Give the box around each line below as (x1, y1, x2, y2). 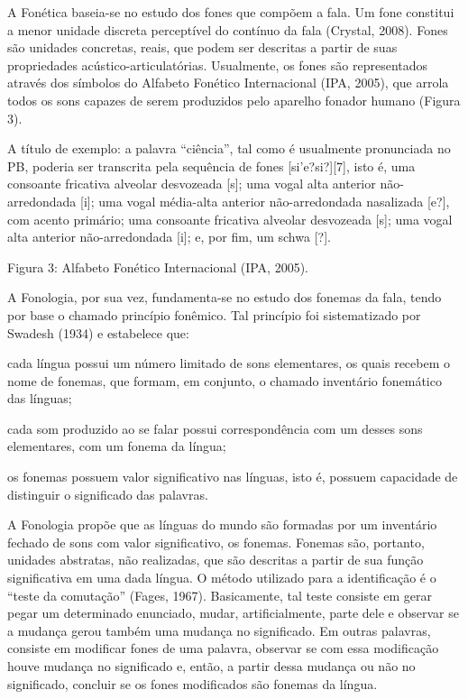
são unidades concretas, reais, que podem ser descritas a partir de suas (7, 38, 398, 57)
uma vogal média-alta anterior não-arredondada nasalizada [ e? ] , (98, 191, 450, 210)
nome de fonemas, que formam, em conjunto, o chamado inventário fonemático (7, 371, 442, 390)
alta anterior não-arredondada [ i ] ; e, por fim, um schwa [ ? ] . (7, 227, 331, 246)
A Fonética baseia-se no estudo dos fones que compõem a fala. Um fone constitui (7, 3, 454, 21)
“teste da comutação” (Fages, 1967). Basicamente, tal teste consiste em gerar (7, 585, 432, 604)
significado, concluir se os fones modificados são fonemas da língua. (7, 674, 378, 693)
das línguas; (7, 389, 72, 408)
